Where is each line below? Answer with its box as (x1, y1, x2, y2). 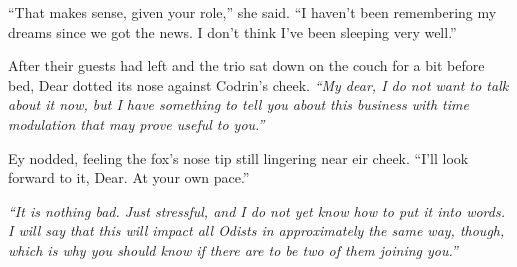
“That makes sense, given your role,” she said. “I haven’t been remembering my (8, 2, 497, 22)
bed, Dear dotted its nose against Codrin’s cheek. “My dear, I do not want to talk (8, 74, 509, 95)
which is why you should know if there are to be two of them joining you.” (8, 239, 458, 260)
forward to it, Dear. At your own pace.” (8, 167, 250, 188)
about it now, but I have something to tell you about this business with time (8, 94, 469, 115)
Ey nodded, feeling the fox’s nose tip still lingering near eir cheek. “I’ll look (8, 147, 469, 168)
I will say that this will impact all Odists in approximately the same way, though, (8, 220, 505, 241)
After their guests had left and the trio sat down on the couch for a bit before (8, 55, 485, 76)
